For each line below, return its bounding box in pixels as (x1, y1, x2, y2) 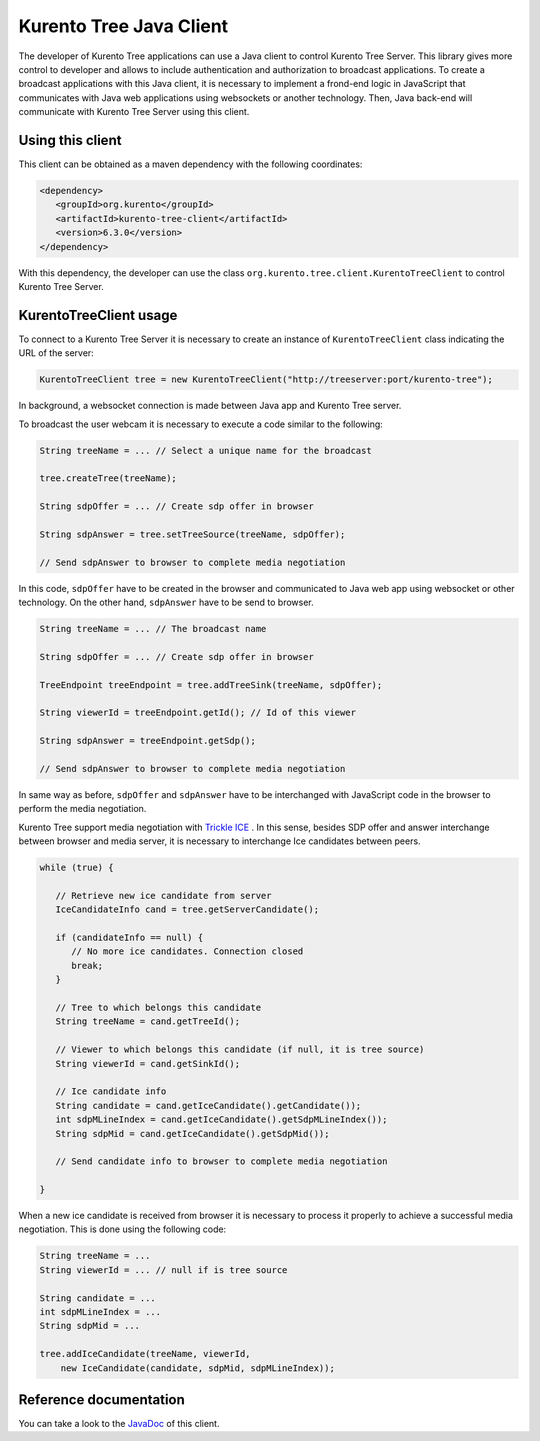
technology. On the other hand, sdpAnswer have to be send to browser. (18, 596, 314, 609)
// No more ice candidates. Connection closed (71, 946, 304, 957)
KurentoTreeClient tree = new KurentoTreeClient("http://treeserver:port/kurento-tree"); (39, 374, 494, 385)
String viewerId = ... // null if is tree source (39, 1264, 288, 1275)
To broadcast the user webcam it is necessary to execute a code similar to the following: (18, 418, 384, 430)
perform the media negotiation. (18, 803, 147, 815)
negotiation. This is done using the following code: (18, 1223, 227, 1235)
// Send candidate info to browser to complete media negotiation (55, 1156, 388, 1167)
